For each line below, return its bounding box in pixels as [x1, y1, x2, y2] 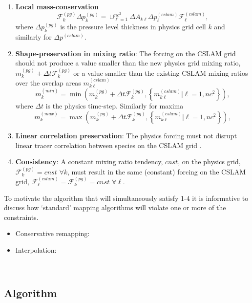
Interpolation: [15, 244, 57, 255]
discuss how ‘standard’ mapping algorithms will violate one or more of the [4, 202, 226, 213]
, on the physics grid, [178, 156, 241, 167]
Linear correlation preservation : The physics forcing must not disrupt [15, 130, 237, 140]
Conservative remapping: [15, 228, 90, 238]
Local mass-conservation [15, 1, 99, 11]
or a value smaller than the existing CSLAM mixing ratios [73, 67, 248, 78]
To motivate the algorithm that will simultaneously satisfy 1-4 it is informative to [4, 193, 249, 203]
